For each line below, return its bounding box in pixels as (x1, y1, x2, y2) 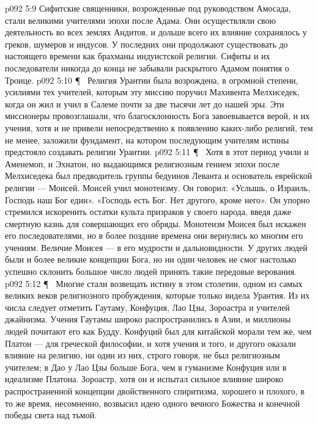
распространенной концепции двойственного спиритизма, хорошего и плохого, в (5, 385, 305, 397)
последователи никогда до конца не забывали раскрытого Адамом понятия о (5, 61, 289, 74)
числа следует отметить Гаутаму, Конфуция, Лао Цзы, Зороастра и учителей (5, 300, 290, 313)
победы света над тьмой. (5, 409, 97, 421)
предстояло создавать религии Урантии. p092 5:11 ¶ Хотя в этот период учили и (5, 145, 309, 158)
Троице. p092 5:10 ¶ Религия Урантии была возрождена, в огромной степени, (5, 73, 298, 86)
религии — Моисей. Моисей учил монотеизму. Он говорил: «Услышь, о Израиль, (5, 181, 311, 194)
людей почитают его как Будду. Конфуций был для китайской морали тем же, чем (5, 325, 312, 338)
